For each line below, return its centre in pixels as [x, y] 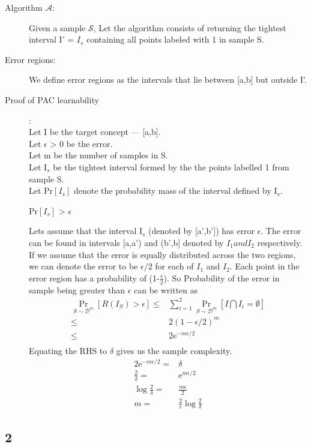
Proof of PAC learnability [52, 99]
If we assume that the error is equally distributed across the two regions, [162, 254]
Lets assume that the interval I [86, 231]
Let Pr [41, 190]
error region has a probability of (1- [94, 277]
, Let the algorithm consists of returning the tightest [190, 27]
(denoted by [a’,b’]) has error [201, 231]
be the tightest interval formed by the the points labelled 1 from [171, 166]
